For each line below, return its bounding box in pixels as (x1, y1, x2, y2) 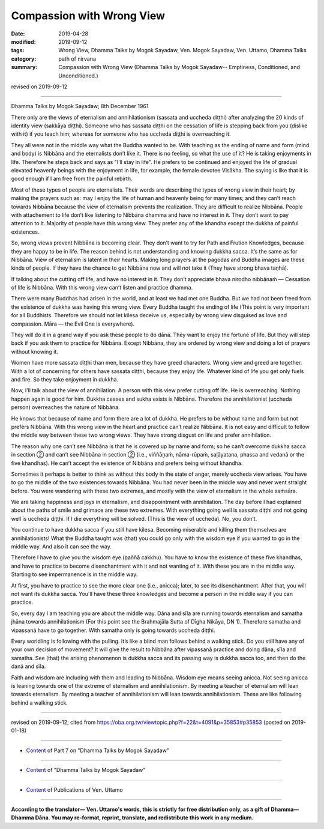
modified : (11, 38, 36, 45)
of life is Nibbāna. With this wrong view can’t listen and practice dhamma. (11, 284, 193, 291)
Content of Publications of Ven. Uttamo (26, 786, 123, 793)
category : (11, 55, 37, 62)
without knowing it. (11, 348, 58, 355)
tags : (11, 47, 25, 54)
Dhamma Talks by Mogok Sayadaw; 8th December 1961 (11, 103, 149, 110)
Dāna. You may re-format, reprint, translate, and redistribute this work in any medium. (35, 814, 254, 821)
